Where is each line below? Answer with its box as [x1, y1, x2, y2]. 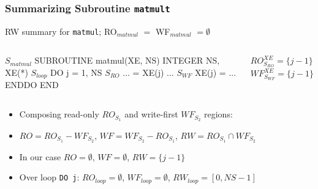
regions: [204, 108, 233, 120]
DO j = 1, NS [50, 66, 102, 79]
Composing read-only [19, 108, 99, 120]
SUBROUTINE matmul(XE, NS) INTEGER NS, [34, 54, 220, 67]
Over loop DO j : [19, 171, 80, 183]
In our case [19, 150, 61, 163]
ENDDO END [5, 78, 59, 91]
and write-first [124, 108, 178, 120]
